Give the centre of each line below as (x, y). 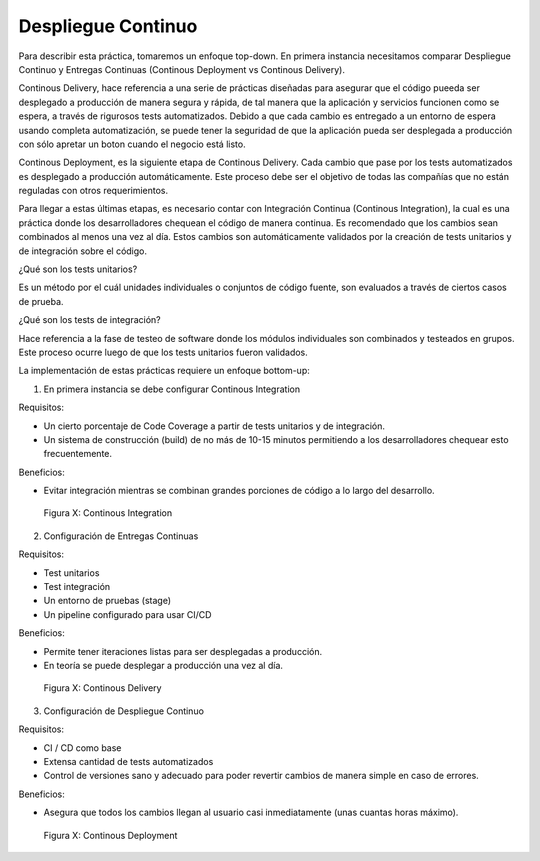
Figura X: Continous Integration (108, 513)
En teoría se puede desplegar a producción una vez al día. (163, 665)
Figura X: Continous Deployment (110, 835)
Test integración (77, 587)
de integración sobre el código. (83, 251)
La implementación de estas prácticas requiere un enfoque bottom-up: (164, 371)
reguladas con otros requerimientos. (93, 191)
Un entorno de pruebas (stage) (107, 601)
